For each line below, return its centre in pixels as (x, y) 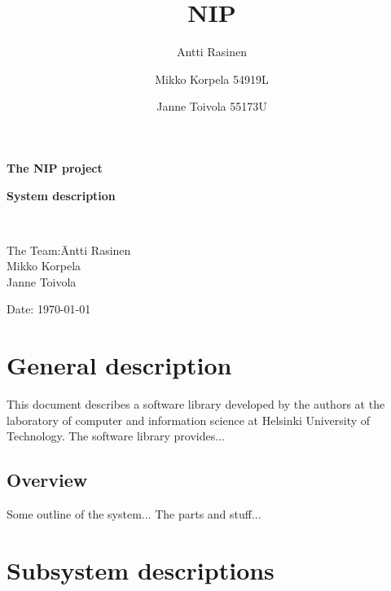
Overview (47, 480)
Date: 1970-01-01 (49, 309)
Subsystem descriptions (141, 569)
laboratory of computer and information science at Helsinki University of (189, 420)
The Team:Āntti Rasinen (69, 250)
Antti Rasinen (212, 52)
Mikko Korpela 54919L (212, 79)
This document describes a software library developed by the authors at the (196, 404)
